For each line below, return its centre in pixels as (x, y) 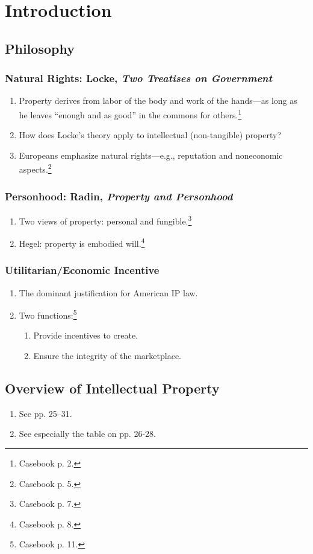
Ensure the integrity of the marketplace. (107, 356)
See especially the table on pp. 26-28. (87, 434)
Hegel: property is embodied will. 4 (82, 242)
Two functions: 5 (48, 314)
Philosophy (40, 48)
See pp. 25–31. (45, 413)
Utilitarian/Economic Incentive (82, 270)
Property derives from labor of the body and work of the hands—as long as (158, 100)
